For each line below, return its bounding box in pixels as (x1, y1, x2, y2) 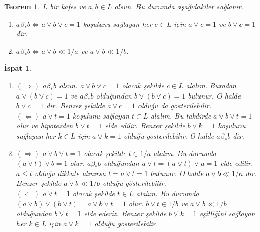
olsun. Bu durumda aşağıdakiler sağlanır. (114, 1, 244, 11)
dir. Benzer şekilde (46, 100, 105, 111)
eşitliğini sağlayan (199, 208, 255, 219)
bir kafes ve (50, 1, 86, 11)
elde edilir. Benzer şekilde (105, 120, 185, 131)
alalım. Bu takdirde (150, 110, 211, 121)
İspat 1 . (4, 63, 31, 73)
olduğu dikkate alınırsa (34, 167, 106, 178)
